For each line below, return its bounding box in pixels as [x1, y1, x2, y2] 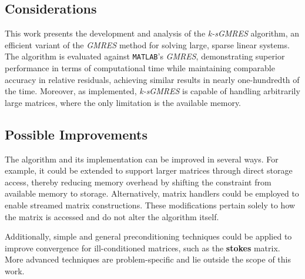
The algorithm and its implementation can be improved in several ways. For [5, 152, 279, 165]
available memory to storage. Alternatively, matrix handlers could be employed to [5, 187, 299, 200]
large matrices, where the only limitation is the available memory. [5, 96, 242, 108]
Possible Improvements [5, 125, 148, 143]
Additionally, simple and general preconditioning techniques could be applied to [5, 230, 292, 243]
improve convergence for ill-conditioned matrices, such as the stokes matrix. [5, 241, 280, 254]
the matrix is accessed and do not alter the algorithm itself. [5, 210, 219, 222]
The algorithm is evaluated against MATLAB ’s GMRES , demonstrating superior [5, 50, 285, 62]
